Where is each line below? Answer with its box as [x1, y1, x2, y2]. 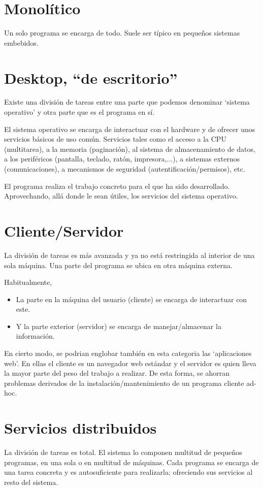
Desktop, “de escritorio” [4, 67, 178, 88]
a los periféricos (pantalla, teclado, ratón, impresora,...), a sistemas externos [4, 153, 240, 164]
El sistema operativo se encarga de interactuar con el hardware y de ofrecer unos [4, 123, 255, 134]
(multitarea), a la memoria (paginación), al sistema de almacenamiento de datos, [4, 143, 255, 154]
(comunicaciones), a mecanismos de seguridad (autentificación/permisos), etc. [4, 164, 245, 174]
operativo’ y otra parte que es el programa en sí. [4, 107, 155, 117]
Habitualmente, [4, 277, 52, 287]
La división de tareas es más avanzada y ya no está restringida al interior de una [4, 249, 255, 260]
